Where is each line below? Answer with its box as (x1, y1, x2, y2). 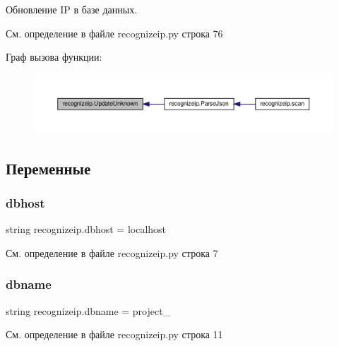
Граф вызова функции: (6, 49, 102, 64)
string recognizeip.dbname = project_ (6, 303, 171, 318)
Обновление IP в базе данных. (6, 2, 138, 16)
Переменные (6, 157, 91, 179)
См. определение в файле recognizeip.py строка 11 (6, 327, 223, 342)
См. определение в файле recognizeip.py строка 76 (6, 25, 223, 40)
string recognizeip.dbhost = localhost (6, 222, 167, 237)
